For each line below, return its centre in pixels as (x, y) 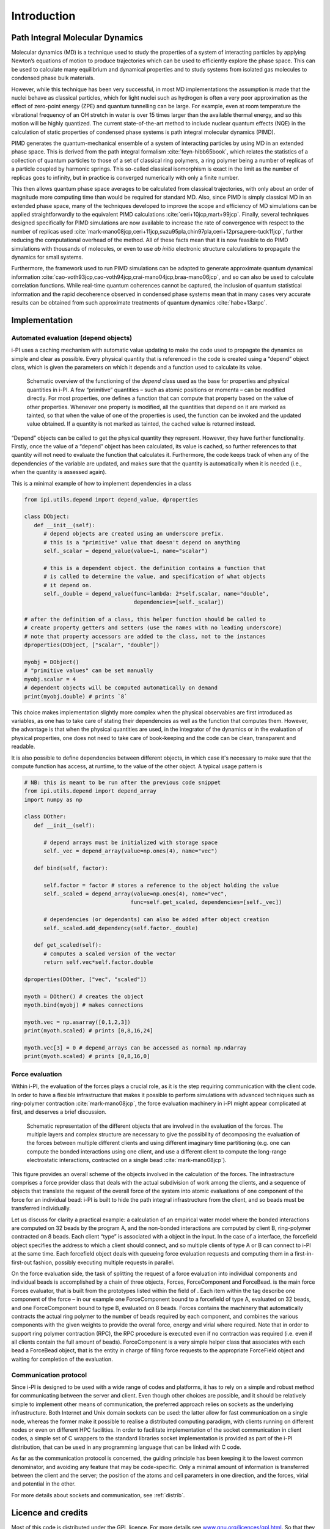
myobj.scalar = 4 (50, 679)
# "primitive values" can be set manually (89, 671)
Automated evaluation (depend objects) (72, 338)
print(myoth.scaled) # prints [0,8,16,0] (87, 1056)
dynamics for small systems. (47, 257)
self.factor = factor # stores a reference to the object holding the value (161, 885)
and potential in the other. (44, 1484)
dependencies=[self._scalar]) (179, 602)
